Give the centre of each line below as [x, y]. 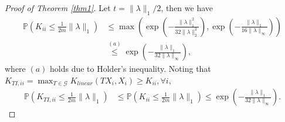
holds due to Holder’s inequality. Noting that [130, 69]
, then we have [187, 8]
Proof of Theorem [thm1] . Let [58, 8]
